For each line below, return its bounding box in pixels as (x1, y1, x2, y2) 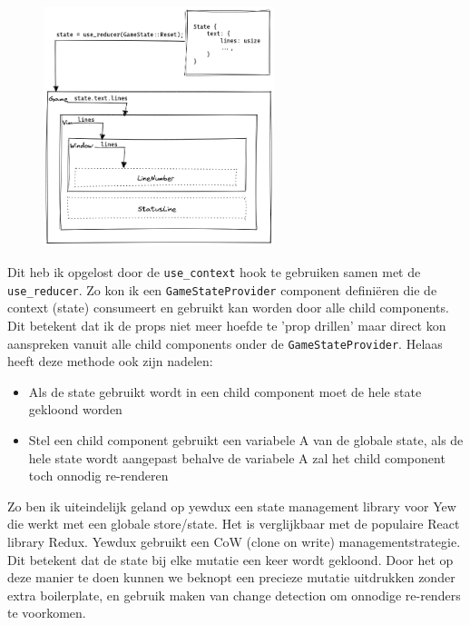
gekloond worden (28, 400, 122, 419)
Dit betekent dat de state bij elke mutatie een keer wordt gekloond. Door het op (7, 550, 454, 569)
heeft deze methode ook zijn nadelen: (7, 352, 213, 371)
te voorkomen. (7, 603, 86, 622)
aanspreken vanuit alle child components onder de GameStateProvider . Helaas (7, 333, 443, 352)
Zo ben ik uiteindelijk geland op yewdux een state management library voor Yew (7, 496, 456, 515)
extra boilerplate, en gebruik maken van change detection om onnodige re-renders (7, 585, 461, 604)
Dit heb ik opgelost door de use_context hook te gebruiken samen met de (7, 263, 421, 282)
